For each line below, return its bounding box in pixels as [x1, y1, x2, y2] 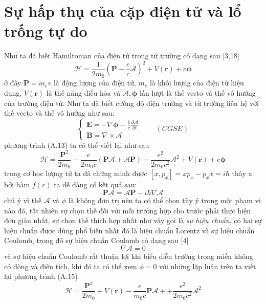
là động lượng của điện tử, [53, 77, 136, 88]
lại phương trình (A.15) [4, 271, 78, 281]
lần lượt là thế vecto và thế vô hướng [140, 88, 256, 98]
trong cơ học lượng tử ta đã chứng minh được [4, 168, 147, 179]
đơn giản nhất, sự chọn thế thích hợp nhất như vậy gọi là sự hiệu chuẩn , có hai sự [4, 215, 262, 226]
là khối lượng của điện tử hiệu [149, 77, 244, 88]
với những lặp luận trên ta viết [159, 260, 256, 271]
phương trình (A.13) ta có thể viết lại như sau [4, 139, 149, 150]
